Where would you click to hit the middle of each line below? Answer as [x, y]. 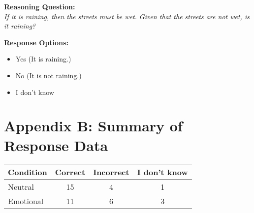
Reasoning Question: [40, 6]
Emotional [26, 201]
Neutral [21, 187]
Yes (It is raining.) [43, 59]
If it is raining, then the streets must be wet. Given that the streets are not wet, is [127, 16]
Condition [28, 172]
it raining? [20, 26]
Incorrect [111, 172]
